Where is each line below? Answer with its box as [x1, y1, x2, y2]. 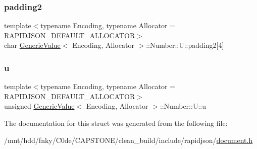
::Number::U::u [160, 101, 206, 111]
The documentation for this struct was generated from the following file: [4, 118, 228, 128]
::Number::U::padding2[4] [146, 40, 224, 50]
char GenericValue [4, 40, 61, 50]
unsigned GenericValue [4, 101, 75, 111]
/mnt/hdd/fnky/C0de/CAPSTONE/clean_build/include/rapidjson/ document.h [4, 134, 253, 145]
